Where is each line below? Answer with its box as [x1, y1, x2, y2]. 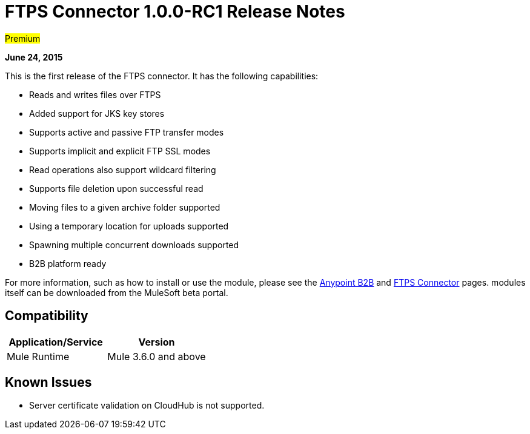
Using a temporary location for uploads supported [29, 220, 229, 231]
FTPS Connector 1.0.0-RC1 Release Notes [5, 1, 345, 22]
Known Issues [5, 375, 92, 390]
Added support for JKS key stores [29, 108, 165, 119]
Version [138, 335, 175, 348]
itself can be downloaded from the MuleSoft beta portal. [5, 287, 228, 298]
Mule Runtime [7, 350, 70, 363]
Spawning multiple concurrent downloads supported [29, 239, 239, 250]
